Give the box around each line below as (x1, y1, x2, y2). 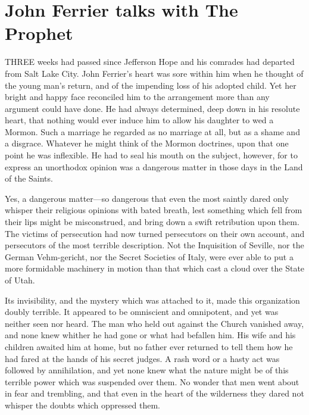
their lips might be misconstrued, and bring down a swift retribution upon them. (5, 216, 299, 228)
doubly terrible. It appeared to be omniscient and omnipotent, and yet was (5, 305, 279, 318)
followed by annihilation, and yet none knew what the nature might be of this (5, 364, 289, 376)
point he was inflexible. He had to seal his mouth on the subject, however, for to (5, 149, 298, 161)
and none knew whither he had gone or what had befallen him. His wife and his (5, 329, 296, 341)
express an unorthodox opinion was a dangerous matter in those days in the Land (5, 160, 303, 173)
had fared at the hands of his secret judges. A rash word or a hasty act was (5, 352, 280, 364)
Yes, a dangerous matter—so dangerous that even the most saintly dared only (5, 192, 289, 204)
